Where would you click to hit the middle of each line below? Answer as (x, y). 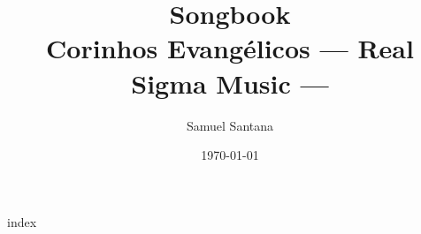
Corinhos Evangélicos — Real (230, 48)
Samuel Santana (230, 125)
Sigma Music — (230, 83)
